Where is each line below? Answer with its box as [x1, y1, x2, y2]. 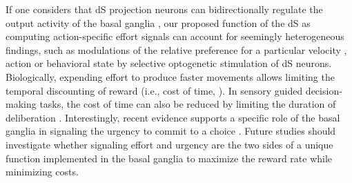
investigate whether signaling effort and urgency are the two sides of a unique [6, 137, 333, 151]
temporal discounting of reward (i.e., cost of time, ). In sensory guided [6, 83, 303, 97]
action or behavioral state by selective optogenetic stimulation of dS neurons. [6, 56, 332, 70]
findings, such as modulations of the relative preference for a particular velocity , [6, 42, 347, 57]
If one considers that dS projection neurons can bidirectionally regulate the [6, 2, 323, 16]
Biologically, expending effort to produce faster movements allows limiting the [6, 69, 335, 84]
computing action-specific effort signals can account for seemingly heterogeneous [6, 29, 344, 44]
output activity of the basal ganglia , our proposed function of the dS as [6, 15, 311, 30]
